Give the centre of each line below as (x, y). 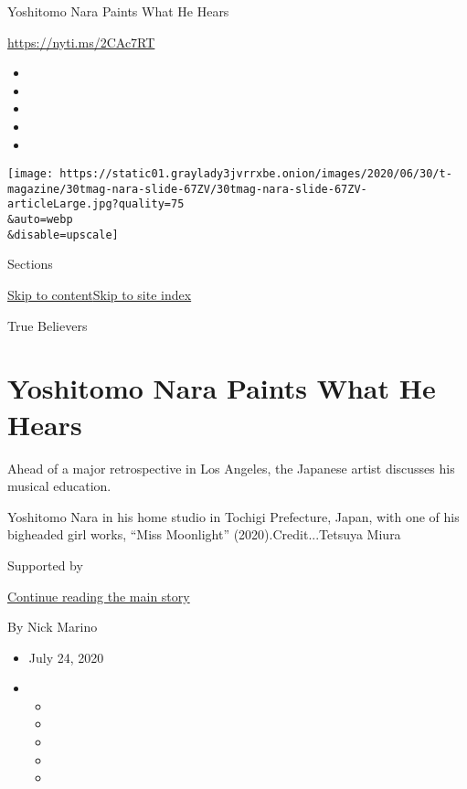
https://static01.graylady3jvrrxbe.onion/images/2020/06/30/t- (256, 174)
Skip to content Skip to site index (100, 295)
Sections (30, 264)
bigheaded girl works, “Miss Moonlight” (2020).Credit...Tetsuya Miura (204, 534)
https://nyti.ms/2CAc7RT (81, 42)
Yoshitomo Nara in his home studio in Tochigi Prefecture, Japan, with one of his (233, 516)
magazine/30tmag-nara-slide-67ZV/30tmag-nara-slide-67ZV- (187, 189)
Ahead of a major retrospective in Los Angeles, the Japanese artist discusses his (231, 468)
